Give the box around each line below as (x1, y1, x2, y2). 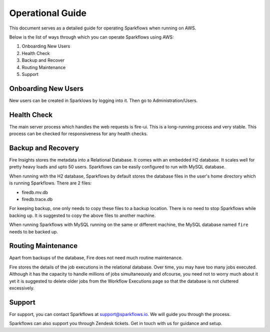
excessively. (9, 285, 35, 291)
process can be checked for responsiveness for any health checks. (9, 130, 148, 137)
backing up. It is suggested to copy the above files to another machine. (9, 212, 156, 218)
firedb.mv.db (21, 189, 48, 195)
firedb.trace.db (21, 196, 52, 202)
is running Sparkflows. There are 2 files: (9, 180, 92, 186)
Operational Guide (9, 7, 87, 18)
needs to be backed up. (9, 228, 58, 234)
